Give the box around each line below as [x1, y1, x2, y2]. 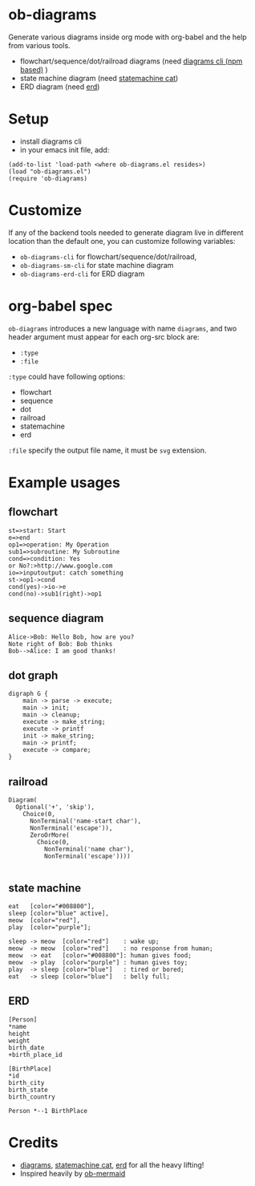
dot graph [8, 668, 59, 682]
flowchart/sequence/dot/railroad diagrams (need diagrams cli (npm [19, 56, 243, 66]
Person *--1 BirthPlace [8, 1107, 88, 1115]
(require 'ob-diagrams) [8, 174, 88, 182]
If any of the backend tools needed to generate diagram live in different [8, 227, 244, 238]
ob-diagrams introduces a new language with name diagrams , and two [8, 323, 237, 333]
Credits [8, 1134, 59, 1151]
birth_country [8, 1093, 56, 1101]
